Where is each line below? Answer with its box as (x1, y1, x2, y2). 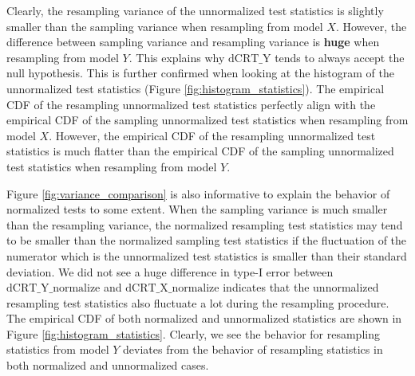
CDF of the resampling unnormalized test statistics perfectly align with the (6, 96, 376, 112)
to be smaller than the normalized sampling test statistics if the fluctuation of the (6, 232, 407, 249)
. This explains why (128, 49, 225, 65)
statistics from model (6, 341, 109, 358)
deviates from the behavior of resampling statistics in (123, 341, 383, 358)
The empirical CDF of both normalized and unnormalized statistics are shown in (6, 310, 402, 327)
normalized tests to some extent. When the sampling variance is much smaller (6, 201, 388, 217)
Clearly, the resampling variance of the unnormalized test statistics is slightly (6, 2, 384, 18)
